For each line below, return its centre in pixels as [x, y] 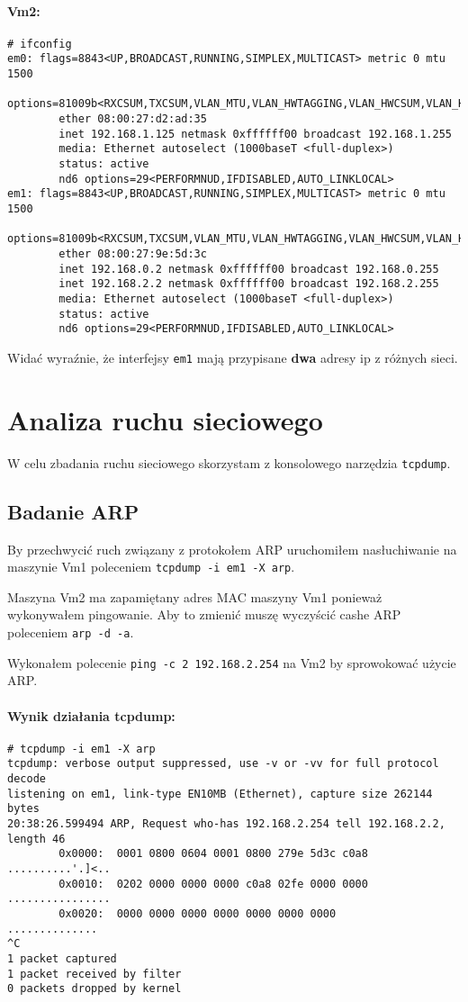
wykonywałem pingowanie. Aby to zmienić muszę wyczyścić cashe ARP [204, 614]
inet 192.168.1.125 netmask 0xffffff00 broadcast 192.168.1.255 [255, 134]
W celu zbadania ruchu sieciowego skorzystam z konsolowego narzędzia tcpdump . [229, 462]
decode [27, 779]
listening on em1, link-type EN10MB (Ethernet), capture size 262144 [220, 794]
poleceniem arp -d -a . [71, 632]
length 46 [36, 839]
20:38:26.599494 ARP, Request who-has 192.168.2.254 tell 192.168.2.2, [226, 823]
